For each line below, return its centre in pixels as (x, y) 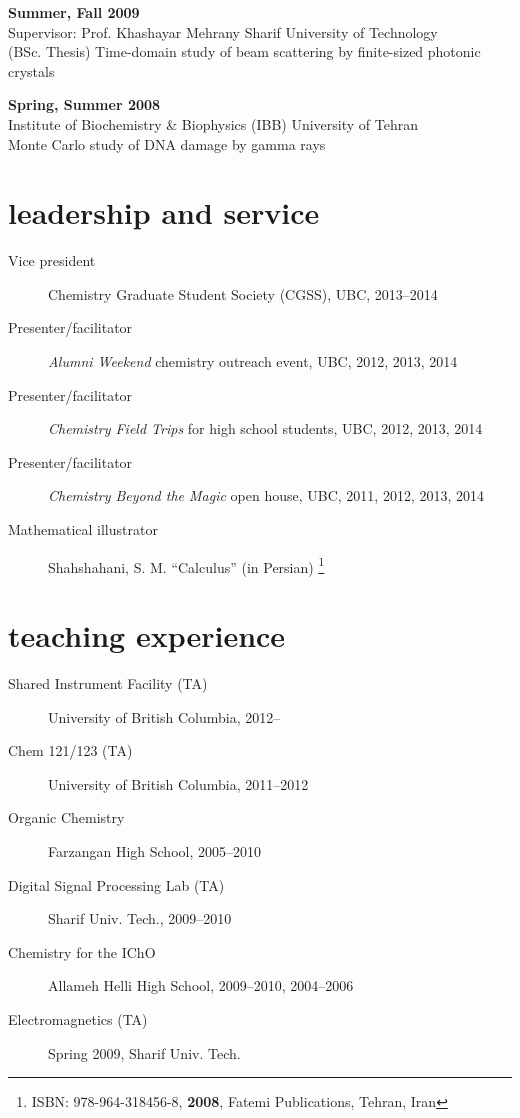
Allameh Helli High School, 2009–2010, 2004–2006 (201, 985)
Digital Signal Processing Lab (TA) (116, 884)
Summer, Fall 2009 (74, 12)
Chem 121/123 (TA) (70, 750)
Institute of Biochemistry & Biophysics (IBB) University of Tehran (213, 123)
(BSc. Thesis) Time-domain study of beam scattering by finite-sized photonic (244, 51)
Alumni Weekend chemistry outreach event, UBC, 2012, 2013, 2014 (253, 361)
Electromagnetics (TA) (78, 1018)
